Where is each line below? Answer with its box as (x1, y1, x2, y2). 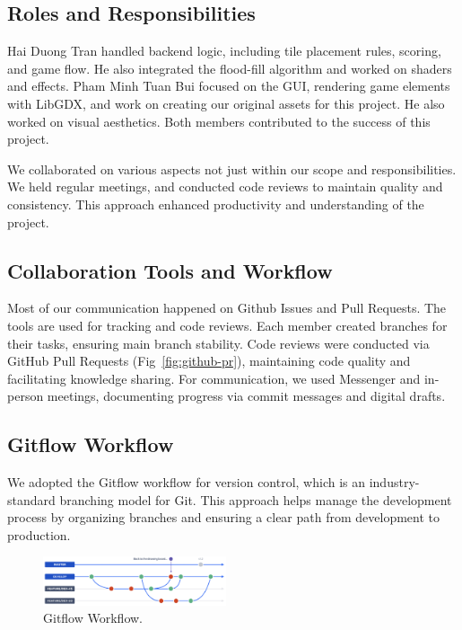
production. (7, 525, 71, 544)
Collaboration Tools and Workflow (7, 256, 333, 284)
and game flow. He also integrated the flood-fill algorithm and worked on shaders (7, 58, 452, 77)
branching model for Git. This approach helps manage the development (59, 490, 452, 509)
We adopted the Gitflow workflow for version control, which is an (7, 473, 366, 492)
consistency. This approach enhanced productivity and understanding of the (7, 194, 424, 213)
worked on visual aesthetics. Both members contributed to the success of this (7, 111, 431, 130)
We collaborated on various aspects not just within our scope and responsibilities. (7, 159, 457, 178)
